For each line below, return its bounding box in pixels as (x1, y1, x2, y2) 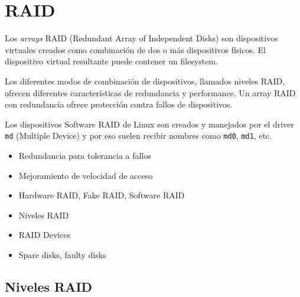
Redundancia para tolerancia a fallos (18, 149, 151, 161)
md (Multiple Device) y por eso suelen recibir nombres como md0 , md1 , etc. (5, 129, 272, 142)
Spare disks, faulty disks (18, 248, 106, 260)
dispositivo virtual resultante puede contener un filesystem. (5, 55, 219, 67)
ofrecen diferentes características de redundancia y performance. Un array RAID (5, 86, 296, 99)
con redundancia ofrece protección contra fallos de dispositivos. (5, 98, 233, 110)
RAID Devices (18, 229, 71, 241)
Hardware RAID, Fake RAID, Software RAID (18, 189, 185, 201)
